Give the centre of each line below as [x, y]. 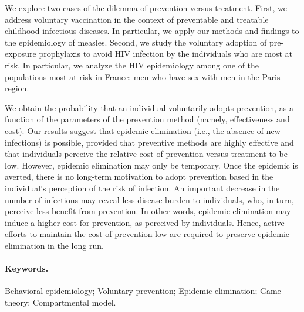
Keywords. [27, 268]
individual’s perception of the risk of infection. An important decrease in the [142, 188]
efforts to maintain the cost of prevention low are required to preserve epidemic [147, 234]
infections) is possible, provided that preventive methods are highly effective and [149, 142]
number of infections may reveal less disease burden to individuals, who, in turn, [149, 199]
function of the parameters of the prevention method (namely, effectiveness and [147, 119]
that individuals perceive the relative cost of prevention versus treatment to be [146, 154]
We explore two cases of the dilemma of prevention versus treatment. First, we [146, 8]
